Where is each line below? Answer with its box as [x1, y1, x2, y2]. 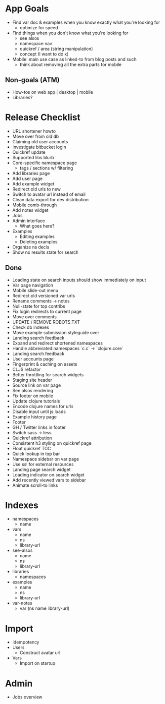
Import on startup [19, 660, 56, 666]
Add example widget [12, 180, 54, 186]
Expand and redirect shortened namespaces [12, 340, 103, 346]
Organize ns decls [12, 244, 49, 250]
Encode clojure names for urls [12, 403, 74, 409]
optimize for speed [19, 24, 58, 30]
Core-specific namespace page [12, 160, 78, 166]
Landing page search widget [12, 467, 71, 472]
